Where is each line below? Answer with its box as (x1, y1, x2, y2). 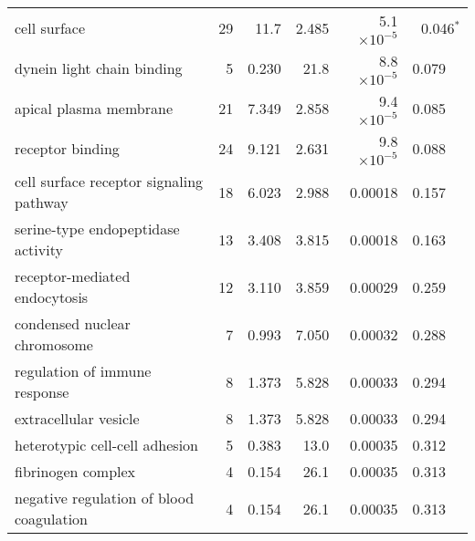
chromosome (15, 334, 93, 355)
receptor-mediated (15, 265, 131, 286)
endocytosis (15, 286, 89, 307)
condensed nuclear (15, 313, 131, 334)
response (15, 381, 69, 402)
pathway (15, 192, 69, 213)
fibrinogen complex (15, 461, 136, 482)
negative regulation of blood (15, 487, 195, 508)
